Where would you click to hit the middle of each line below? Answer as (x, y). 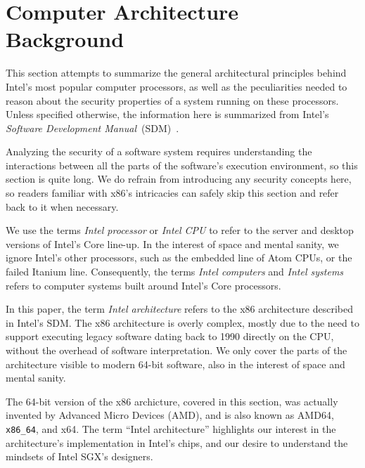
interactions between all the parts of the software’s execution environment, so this (182, 165)
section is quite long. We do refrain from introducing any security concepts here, (179, 179)
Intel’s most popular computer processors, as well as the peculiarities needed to (177, 86)
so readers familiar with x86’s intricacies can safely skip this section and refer (172, 193)
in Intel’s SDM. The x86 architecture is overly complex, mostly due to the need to (182, 322)
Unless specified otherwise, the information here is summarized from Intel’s (167, 114)
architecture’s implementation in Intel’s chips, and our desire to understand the (177, 442)
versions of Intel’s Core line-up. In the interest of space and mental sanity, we (172, 243)
